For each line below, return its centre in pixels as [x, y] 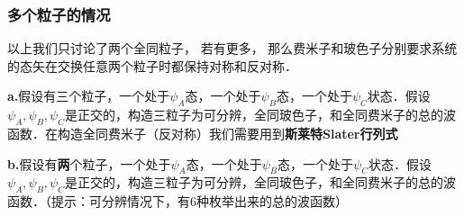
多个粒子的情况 [59, 14]
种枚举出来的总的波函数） [272, 201]
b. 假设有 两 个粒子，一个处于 [89, 163]
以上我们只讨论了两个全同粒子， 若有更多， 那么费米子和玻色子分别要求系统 [232, 48]
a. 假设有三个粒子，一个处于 [89, 96]
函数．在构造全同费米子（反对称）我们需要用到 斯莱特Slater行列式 [203, 133]
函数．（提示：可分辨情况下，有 [99, 201]
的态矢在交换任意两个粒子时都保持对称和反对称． [152, 65]
